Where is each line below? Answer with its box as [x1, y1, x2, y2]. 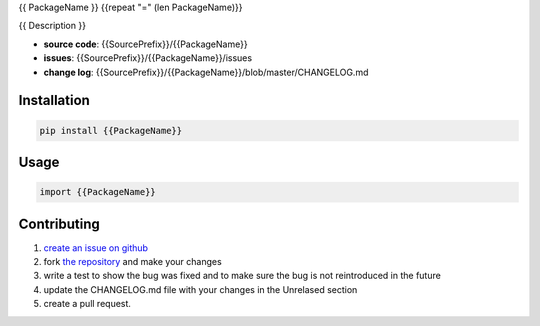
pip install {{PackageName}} [39, 125, 183, 136]
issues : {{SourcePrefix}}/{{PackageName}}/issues [43, 52, 253, 64]
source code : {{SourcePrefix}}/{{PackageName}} [43, 38, 249, 50]
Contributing [18, 215, 100, 232]
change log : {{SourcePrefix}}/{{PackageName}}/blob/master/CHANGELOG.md [43, 66, 369, 78]
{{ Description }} [18, 20, 87, 32]
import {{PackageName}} [39, 186, 157, 198]
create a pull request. [43, 298, 132, 310]
